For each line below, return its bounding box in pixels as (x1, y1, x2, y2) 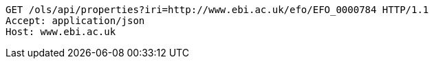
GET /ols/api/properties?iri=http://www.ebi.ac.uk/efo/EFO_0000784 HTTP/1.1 (6, 4, 429, 15)
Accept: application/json (6, 15, 145, 26)
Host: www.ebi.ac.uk (6, 26, 116, 37)
